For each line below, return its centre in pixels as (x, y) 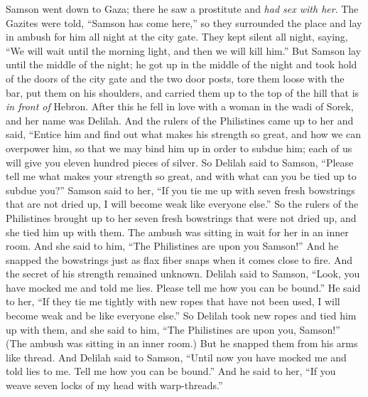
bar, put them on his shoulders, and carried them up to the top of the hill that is (183, 92)
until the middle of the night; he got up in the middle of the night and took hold (182, 64)
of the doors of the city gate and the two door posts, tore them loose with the (175, 78)
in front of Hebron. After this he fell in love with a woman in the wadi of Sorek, (180, 106)
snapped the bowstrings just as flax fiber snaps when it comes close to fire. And (179, 259)
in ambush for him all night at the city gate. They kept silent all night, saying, (177, 37)
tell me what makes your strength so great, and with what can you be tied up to (181, 176)
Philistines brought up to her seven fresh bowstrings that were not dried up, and (181, 217)
